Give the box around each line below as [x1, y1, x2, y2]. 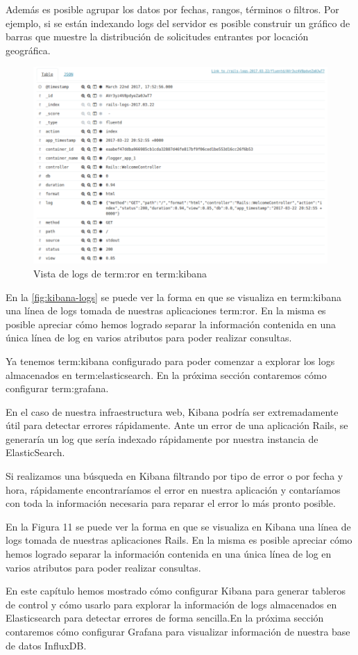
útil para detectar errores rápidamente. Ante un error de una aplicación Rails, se [6, 418, 348, 432]
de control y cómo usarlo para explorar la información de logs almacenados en [6, 597, 337, 611]
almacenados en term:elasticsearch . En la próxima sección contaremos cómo [6, 367, 327, 382]
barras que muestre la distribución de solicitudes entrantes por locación [6, 29, 309, 44]
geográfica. [6, 42, 51, 57]
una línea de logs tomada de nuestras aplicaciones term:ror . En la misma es [6, 303, 326, 318]
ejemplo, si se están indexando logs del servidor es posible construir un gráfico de [6, 15, 350, 30]
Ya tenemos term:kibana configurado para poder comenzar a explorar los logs [6, 353, 335, 368]
